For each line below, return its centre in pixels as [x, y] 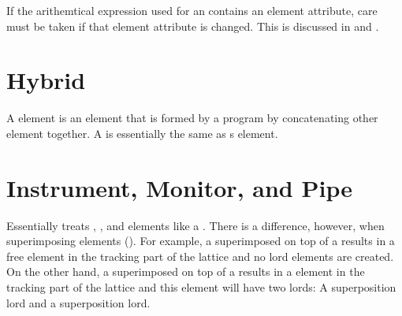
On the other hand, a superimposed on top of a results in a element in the [186, 271]
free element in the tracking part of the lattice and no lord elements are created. [200, 256]
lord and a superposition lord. [78, 302]
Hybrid [46, 80]
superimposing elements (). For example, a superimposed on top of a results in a [201, 241]
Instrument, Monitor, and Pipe [179, 187]
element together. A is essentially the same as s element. [142, 133]
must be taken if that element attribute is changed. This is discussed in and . [193, 26]
